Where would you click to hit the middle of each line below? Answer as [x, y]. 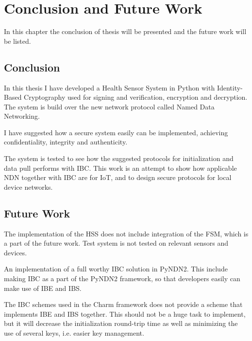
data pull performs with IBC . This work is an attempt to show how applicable [120, 168]
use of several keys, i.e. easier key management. [74, 333]
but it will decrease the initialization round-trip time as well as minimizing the [121, 323]
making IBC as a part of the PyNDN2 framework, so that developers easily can [122, 278]
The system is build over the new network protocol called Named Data [109, 106]
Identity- [230, 87]
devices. [16, 252]
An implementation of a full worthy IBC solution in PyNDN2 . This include [116, 269]
